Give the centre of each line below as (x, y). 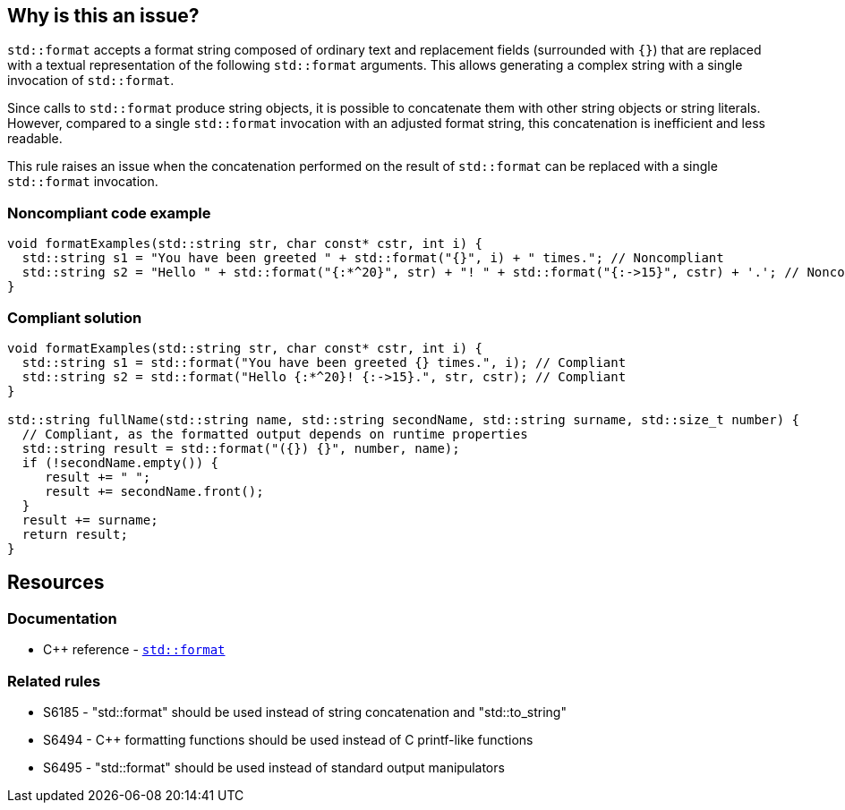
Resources (56, 583)
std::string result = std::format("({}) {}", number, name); (241, 448)
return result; (75, 534)
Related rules (54, 681)
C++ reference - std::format (134, 650)
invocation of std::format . (91, 81)
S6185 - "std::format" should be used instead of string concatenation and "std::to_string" (305, 712)
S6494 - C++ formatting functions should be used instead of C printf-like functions (288, 739)
